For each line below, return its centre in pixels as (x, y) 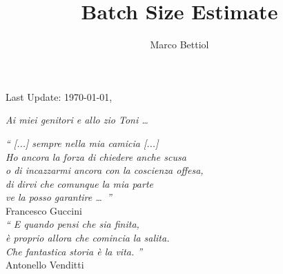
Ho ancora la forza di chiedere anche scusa (96, 156)
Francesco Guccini (44, 210)
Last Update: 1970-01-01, (59, 96)
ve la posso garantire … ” (59, 197)
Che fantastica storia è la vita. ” (74, 251)
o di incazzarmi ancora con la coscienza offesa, (105, 170)
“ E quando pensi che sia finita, (72, 224)
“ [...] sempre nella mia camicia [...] (82, 143)
